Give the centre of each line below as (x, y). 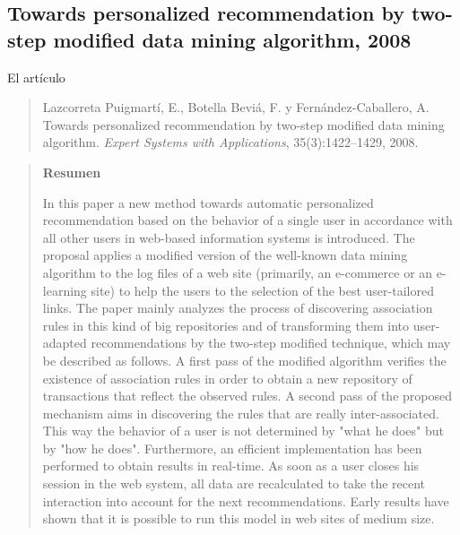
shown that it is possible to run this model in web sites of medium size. (239, 518)
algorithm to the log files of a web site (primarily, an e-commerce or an (238, 272)
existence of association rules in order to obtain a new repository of (227, 378)
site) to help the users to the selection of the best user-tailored (262, 290)
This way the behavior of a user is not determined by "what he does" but (243, 431)
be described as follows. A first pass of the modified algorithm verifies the (244, 360)
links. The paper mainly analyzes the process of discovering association (238, 308)
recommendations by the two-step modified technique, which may (271, 343)
